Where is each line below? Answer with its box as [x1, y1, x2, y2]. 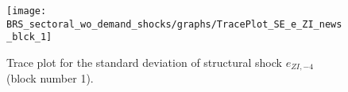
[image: [6, 6, 47, 17]
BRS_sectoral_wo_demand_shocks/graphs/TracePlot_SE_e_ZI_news [6, 18, 342, 30]
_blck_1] [6, 31, 52, 43]
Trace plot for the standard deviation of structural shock [6, 53, 282, 70]
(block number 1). [6, 70, 94, 86]
